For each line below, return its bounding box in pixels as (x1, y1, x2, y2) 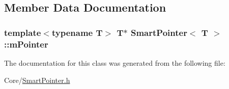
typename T (51, 26, 103, 38)
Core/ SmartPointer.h (4, 74, 70, 85)
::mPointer (4, 37, 48, 50)
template (4, 26, 41, 38)
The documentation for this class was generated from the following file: (4, 57, 225, 68)
